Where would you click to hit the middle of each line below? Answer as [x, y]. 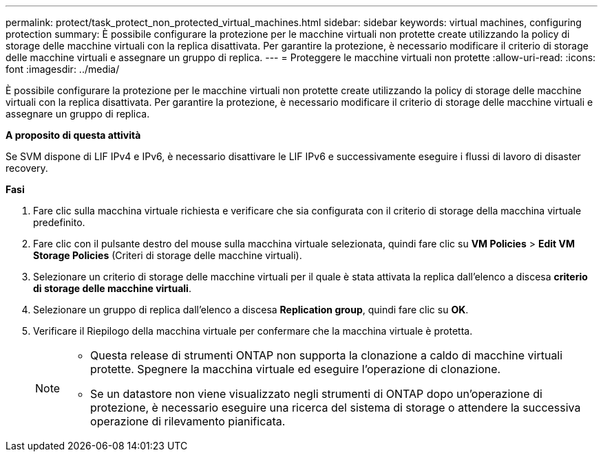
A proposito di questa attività [73, 135]
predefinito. [59, 222]
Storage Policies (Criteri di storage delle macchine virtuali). [168, 255]
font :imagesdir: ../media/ [63, 69]
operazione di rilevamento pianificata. [188, 421]
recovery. [27, 168]
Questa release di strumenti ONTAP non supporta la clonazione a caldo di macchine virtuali [327, 355]
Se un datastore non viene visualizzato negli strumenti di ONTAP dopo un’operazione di [316, 394]
